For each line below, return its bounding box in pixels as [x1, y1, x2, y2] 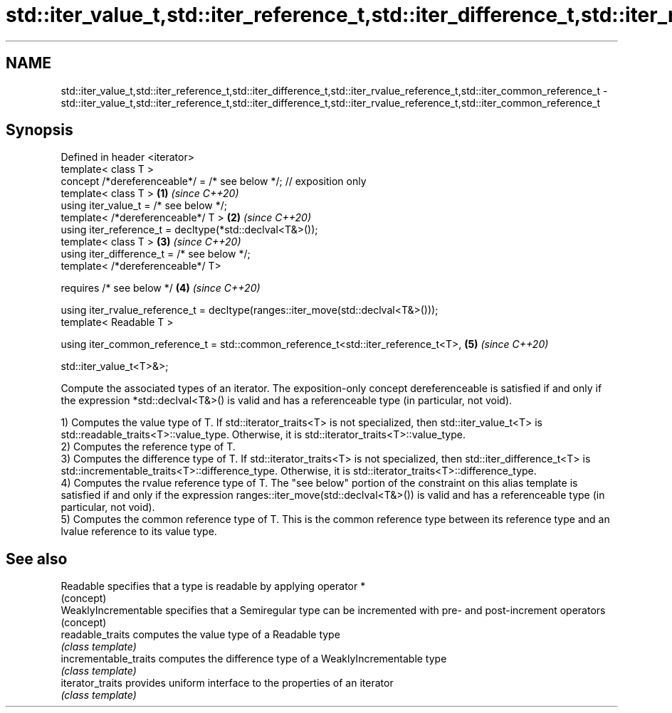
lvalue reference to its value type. [61, 525, 217, 538]
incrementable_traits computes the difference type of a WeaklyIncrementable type [61, 653, 447, 665]
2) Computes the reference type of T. [61, 440, 236, 453]
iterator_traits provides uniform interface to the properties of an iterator [61, 677, 394, 690]
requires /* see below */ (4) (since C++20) [61, 282, 261, 295]
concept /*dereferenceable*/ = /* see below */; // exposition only [61, 175, 367, 188]
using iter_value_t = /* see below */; [61, 199, 227, 212]
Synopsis [6, 121, 73, 139]
